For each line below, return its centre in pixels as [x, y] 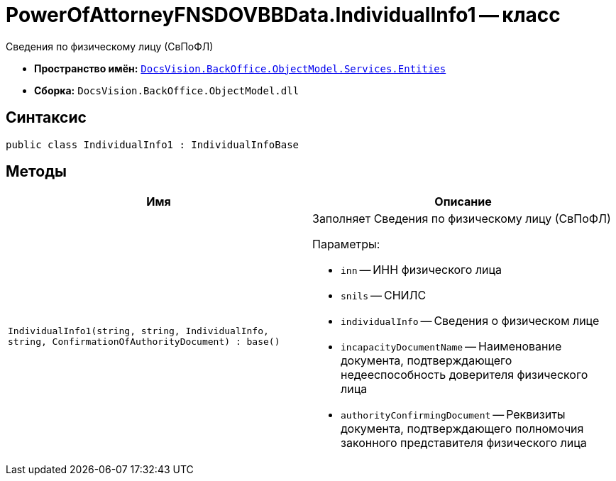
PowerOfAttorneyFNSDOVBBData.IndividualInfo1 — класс [283, 15]
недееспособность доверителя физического [464, 375]
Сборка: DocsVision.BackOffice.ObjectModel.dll [167, 90]
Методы [36, 172]
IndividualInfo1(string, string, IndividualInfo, [138, 331]
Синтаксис [46, 118]
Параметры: [346, 244]
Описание [463, 202]
